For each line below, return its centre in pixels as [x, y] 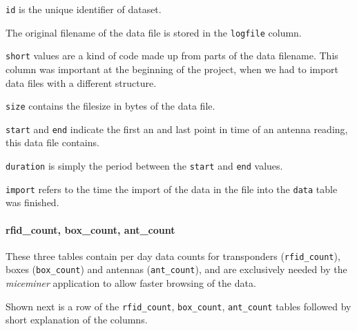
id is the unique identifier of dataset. [84, 9]
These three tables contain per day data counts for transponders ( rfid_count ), [173, 255]
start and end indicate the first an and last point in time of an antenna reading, [177, 129]
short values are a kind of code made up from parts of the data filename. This [172, 56]
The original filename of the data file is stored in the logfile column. [154, 32]
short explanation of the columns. [77, 320]
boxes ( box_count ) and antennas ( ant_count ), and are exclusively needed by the [176, 269]
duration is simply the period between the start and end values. [144, 166]
